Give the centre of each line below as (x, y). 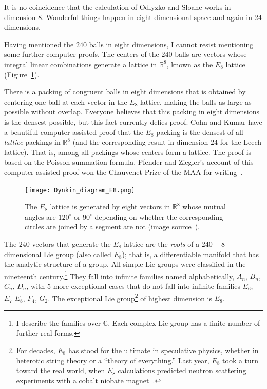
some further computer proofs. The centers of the (82, 54)
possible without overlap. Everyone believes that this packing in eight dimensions (132, 112)
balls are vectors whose (211, 54)
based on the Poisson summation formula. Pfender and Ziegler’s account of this (129, 162)
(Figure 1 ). (22, 74)
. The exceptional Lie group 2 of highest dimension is (130, 297)
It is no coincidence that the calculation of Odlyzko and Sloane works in (118, 7)
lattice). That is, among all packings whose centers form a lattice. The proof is (128, 152)
